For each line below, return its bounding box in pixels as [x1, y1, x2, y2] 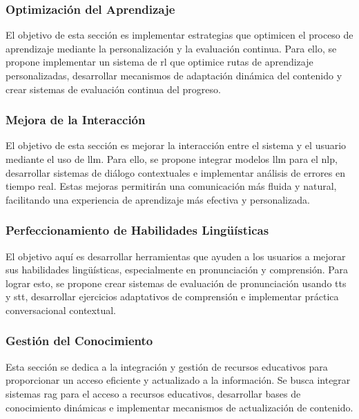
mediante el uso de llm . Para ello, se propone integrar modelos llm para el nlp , [6, 152, 338, 166]
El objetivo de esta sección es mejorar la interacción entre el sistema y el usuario [6, 138, 347, 153]
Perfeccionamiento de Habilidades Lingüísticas [6, 222, 269, 239]
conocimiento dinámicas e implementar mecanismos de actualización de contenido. [6, 400, 353, 414]
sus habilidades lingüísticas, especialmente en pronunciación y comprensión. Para [6, 262, 348, 277]
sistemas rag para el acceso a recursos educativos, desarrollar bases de [6, 386, 301, 400]
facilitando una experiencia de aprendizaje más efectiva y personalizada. [6, 192, 310, 206]
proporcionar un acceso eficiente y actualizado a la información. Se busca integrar [6, 373, 351, 387]
